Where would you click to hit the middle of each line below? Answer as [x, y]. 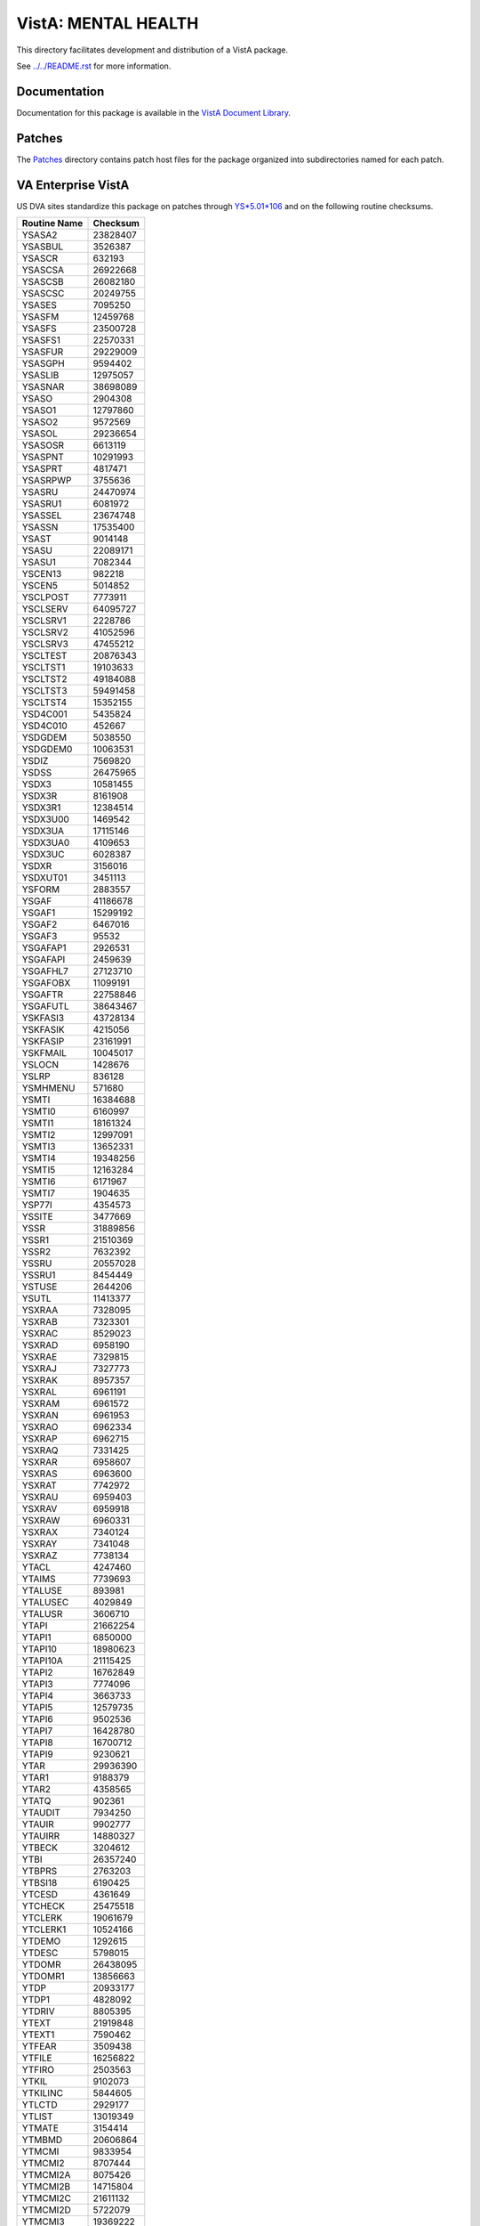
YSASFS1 [41, 340]
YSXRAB [40, 1322]
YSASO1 [39, 410]
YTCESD [40, 1895]
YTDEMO [41, 1941]
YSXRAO [40, 1427]
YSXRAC [40, 1334]
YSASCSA [43, 270]
